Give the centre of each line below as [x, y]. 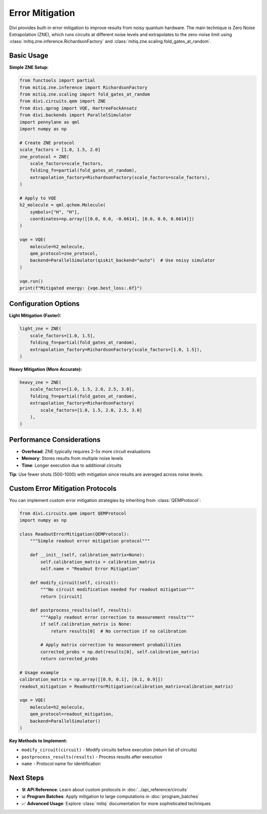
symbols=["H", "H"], [55, 212]
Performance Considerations [55, 439]
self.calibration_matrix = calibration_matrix [98, 562]
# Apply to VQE [38, 198]
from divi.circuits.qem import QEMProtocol [73, 513]
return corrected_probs [69, 659]
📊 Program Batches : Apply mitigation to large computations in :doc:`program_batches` [111, 797]
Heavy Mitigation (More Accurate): [46, 369]
